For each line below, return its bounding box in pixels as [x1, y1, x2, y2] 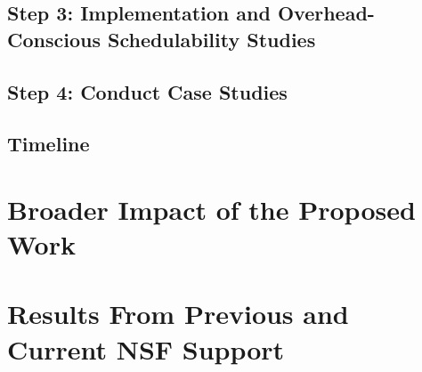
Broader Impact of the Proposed [7, 190, 416, 227]
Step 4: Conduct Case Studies [7, 77, 288, 105]
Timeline [7, 130, 90, 158]
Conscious [7, 25, 101, 53]
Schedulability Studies [107, 25, 316, 53]
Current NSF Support [7, 330, 285, 367]
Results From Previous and [7, 295, 349, 332]
